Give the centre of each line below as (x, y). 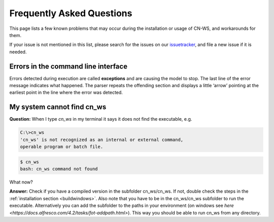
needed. (18, 52)
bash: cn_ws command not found (59, 169)
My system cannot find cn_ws (58, 107)
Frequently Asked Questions (71, 13)
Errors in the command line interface (68, 66)
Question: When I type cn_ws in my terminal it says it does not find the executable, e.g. (101, 119)
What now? (21, 182)
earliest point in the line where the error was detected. (66, 92)
